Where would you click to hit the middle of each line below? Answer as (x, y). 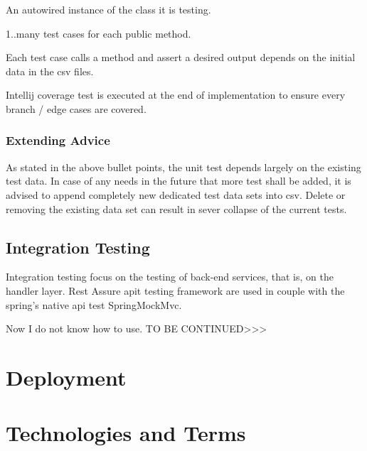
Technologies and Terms (126, 433)
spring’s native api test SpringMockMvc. (94, 304)
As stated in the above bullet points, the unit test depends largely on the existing (183, 167)
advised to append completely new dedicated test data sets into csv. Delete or (176, 194)
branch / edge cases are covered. (76, 108)
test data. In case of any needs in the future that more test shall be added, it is (179, 181)
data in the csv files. (50, 71)
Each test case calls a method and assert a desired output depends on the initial (181, 57)
